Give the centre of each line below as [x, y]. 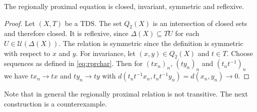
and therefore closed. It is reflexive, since [66, 33]
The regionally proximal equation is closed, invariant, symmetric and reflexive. [124, 6]
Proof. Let [19, 23]
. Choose [240, 53]
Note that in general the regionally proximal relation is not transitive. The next [126, 94]
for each [187, 33]
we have [16, 76]
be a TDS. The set [93, 23]
